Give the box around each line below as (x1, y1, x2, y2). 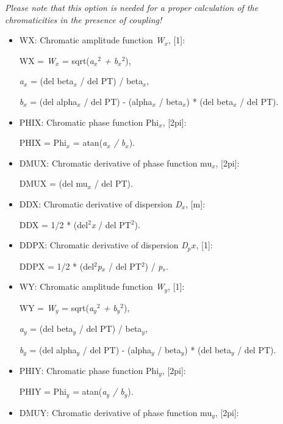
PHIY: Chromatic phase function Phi (19, 364, 159, 376)
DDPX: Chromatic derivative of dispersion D (19, 239, 188, 251)
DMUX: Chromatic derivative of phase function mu (19, 156, 212, 169)
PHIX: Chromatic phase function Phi (19, 115, 159, 128)
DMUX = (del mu (19, 177, 88, 190)
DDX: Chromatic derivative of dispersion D (19, 197, 182, 210)
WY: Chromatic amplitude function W (19, 280, 165, 293)
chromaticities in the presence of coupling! (5, 13, 162, 26)
